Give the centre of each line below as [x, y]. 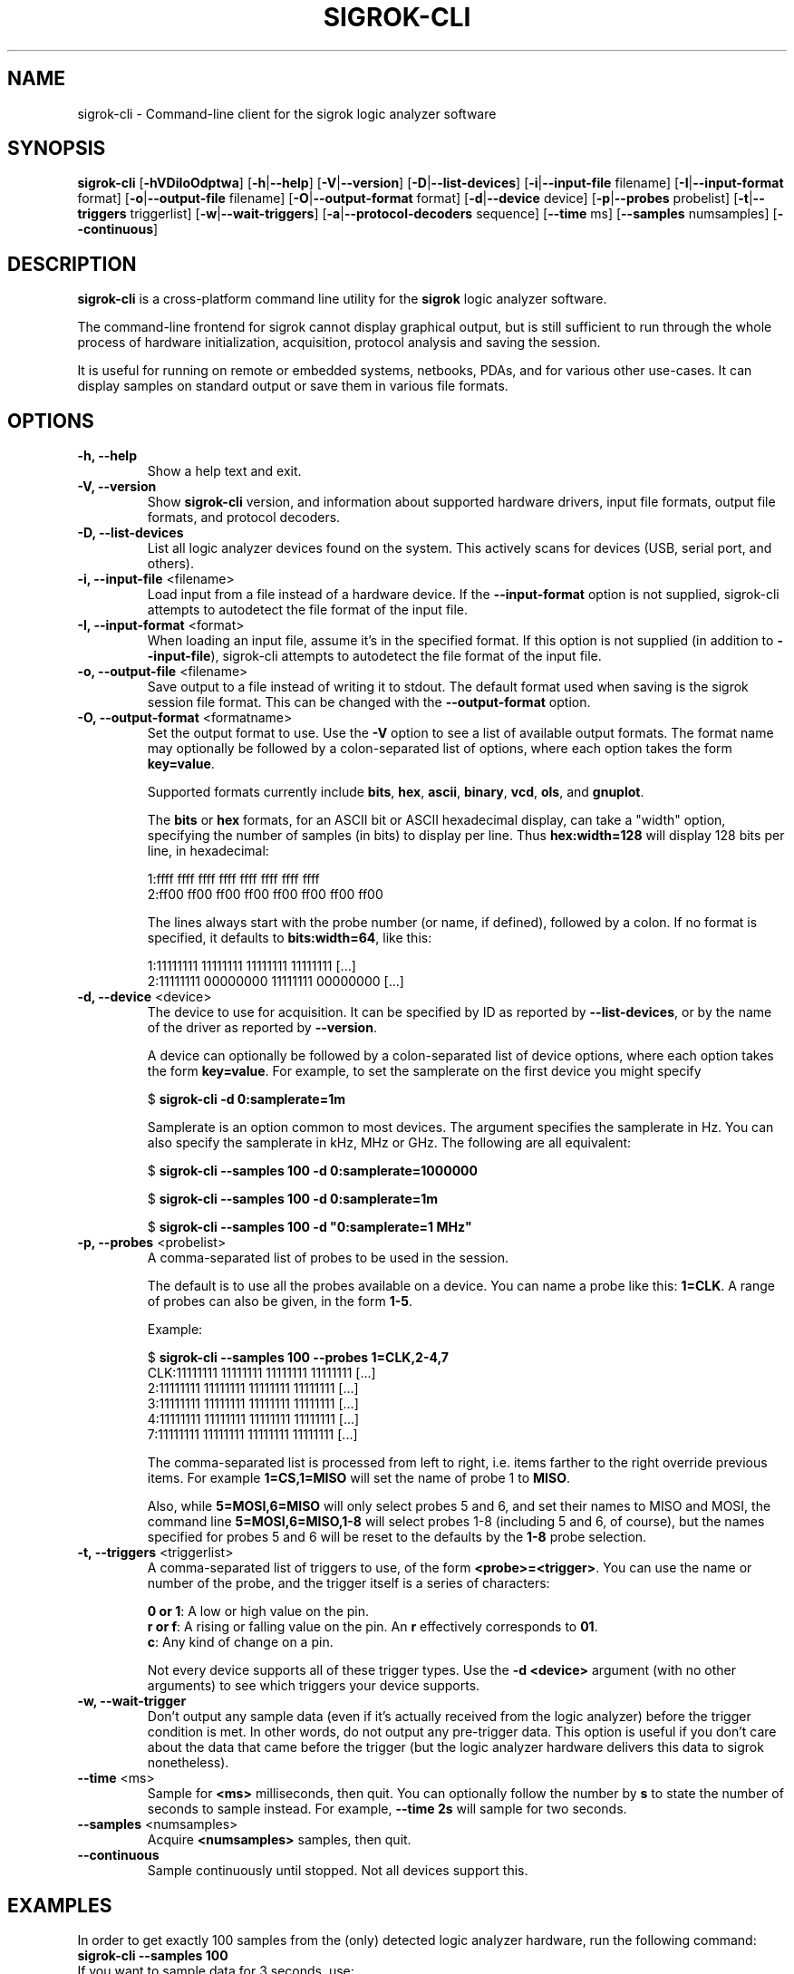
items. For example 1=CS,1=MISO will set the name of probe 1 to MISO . [358, 1478]
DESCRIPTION [72, 264]
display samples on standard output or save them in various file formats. [293, 386]
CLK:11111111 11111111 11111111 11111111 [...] [261, 1373]
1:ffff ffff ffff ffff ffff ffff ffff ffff [233, 879]
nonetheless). [188, 1763]
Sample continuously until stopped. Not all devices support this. [338, 1871]
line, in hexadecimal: [208, 851]
